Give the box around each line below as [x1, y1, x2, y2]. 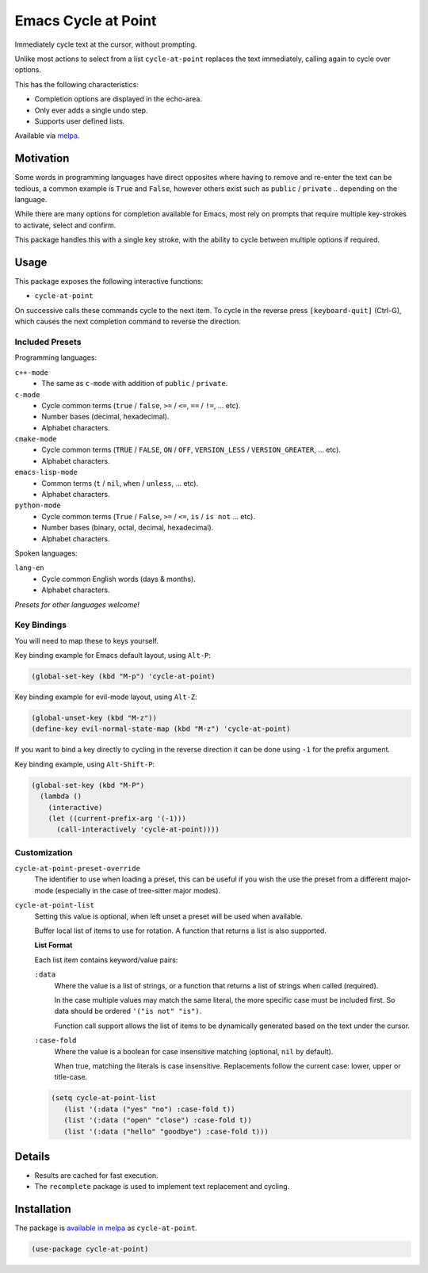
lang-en [14, 564, 45, 572]
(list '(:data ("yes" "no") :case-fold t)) [63, 1104, 235, 1114]
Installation [14, 1202, 71, 1216]
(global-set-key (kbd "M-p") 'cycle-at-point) [31, 672, 216, 681]
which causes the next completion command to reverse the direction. [14, 317, 241, 327]
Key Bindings [14, 619, 67, 630]
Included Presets [14, 336, 82, 347]
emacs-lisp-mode [14, 468, 78, 477]
